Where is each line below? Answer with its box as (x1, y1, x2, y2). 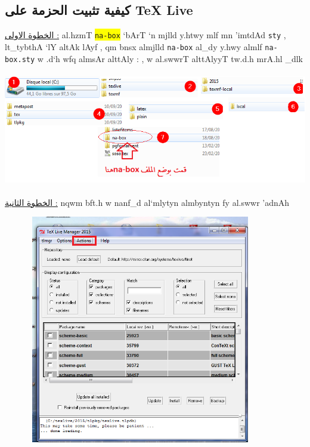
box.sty (5, 55, 35, 64)
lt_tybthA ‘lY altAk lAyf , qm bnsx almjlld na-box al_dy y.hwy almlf (5, 40, 262, 53)
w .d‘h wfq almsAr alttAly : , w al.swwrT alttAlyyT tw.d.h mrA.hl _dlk (37, 52, 303, 64)
